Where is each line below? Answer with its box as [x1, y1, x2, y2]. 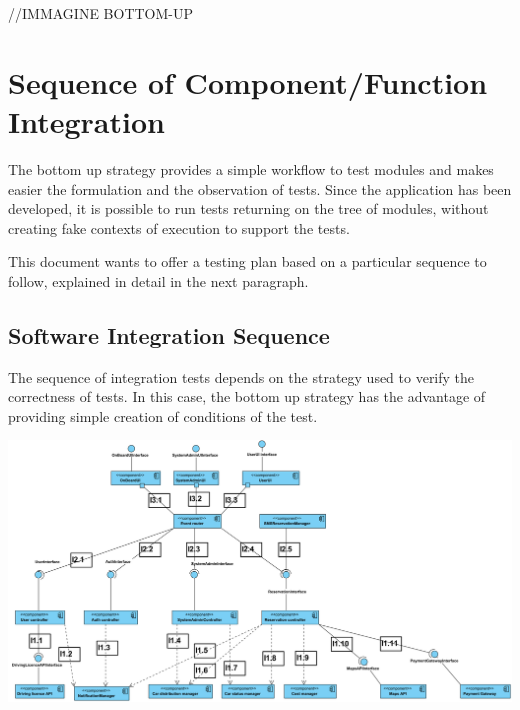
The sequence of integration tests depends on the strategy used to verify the [8, 366, 475, 387]
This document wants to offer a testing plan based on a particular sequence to [8, 251, 487, 272]
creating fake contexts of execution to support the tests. [8, 217, 350, 238]
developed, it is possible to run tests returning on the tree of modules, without [8, 198, 489, 219]
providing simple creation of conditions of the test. [8, 405, 318, 426]
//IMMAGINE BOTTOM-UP [8, 3, 194, 23]
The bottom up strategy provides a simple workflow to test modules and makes [8, 158, 494, 179]
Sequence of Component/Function [8, 61, 488, 102]
